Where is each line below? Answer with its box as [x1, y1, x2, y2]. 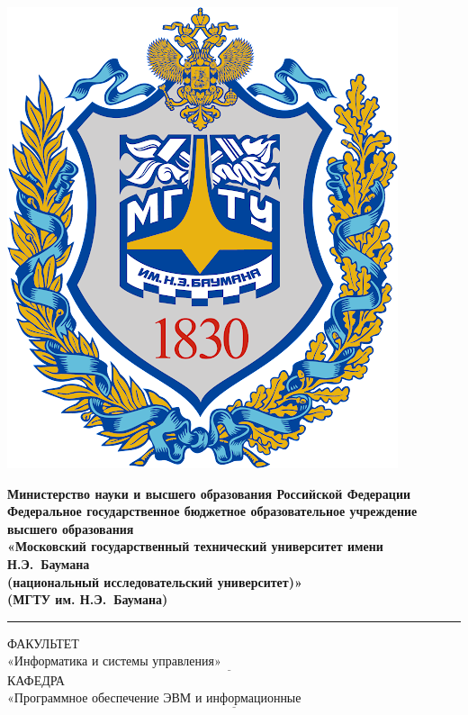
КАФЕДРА [7, 670, 65, 689]
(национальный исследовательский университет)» [7, 572, 302, 591]
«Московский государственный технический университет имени [7, 537, 383, 556]
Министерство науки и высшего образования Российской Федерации [7, 484, 411, 502]
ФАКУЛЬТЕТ [7, 633, 79, 652]
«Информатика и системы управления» [7, 656, 221, 669]
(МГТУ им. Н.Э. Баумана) [7, 590, 168, 609]
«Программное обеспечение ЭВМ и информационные [7, 692, 301, 706]
